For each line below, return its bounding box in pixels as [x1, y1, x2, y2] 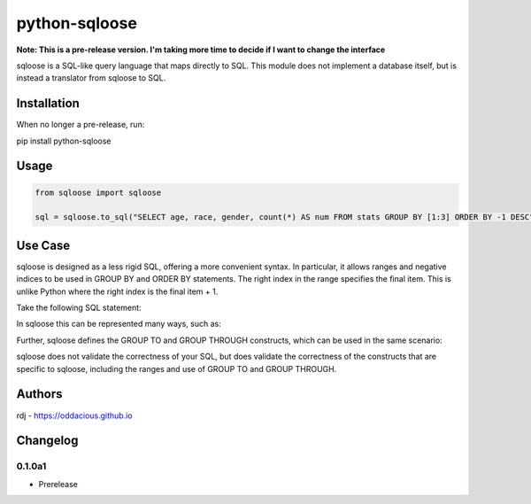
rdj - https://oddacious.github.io [16, 410, 133, 421]
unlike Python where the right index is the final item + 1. [16, 286, 219, 297]
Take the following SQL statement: [16, 302, 142, 314]
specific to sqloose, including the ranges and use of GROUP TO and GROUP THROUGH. [16, 363, 337, 374]
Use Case [16, 237, 71, 252]
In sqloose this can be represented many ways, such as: [16, 319, 221, 330]
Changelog [16, 433, 79, 448]
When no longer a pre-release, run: [16, 120, 145, 130]
